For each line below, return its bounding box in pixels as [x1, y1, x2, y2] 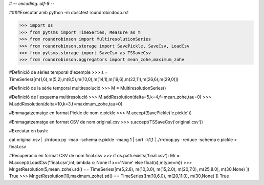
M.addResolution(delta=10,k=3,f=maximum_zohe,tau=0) [9, 101, 123, 107]
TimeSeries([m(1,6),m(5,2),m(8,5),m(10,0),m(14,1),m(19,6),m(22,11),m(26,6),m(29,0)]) [9, 76, 178, 82]
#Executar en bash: [9, 128, 48, 134]
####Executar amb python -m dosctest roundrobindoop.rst [9, 10, 129, 16]
